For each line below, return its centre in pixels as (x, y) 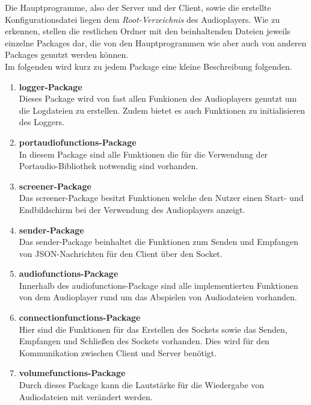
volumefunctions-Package (72, 373)
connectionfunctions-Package (80, 317)
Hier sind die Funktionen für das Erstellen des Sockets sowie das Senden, (153, 329)
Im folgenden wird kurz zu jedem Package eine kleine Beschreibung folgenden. (149, 66)
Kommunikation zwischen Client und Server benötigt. (118, 352)
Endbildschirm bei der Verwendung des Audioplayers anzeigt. (132, 209)
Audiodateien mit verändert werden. (86, 396)
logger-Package (51, 86)
